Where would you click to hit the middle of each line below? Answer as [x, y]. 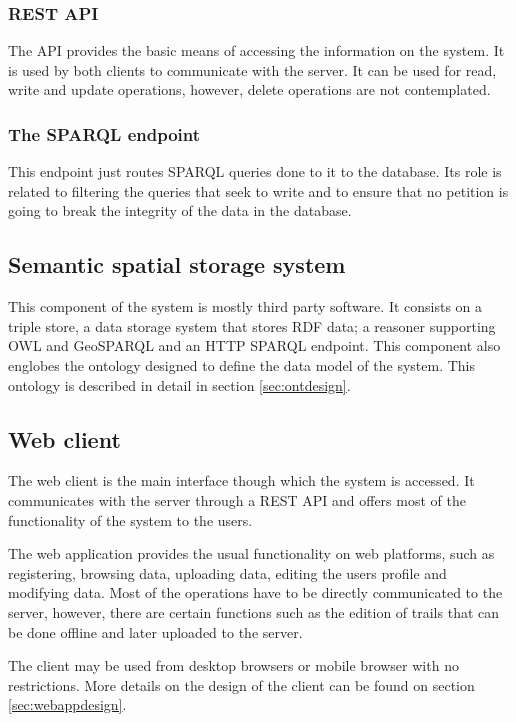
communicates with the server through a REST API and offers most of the [237, 499]
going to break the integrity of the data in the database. [180, 210]
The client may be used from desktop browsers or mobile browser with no [233, 665]
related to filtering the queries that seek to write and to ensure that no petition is [258, 190]
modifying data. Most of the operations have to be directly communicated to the [255, 592]
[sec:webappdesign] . [67, 704]
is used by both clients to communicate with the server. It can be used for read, [252, 69]
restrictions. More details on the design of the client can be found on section [241, 684]
